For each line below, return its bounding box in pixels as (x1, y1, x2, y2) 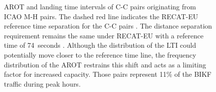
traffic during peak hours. (4, 78, 81, 89)
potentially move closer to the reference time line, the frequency (4, 49, 196, 60)
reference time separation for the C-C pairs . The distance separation (4, 21, 212, 31)
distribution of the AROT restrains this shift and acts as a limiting (4, 59, 206, 69)
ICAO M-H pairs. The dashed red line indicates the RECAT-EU (4, 11, 198, 21)
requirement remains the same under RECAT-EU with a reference (4, 30, 204, 40)
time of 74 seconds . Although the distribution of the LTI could (4, 40, 196, 50)
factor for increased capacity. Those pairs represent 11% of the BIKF (4, 69, 212, 79)
